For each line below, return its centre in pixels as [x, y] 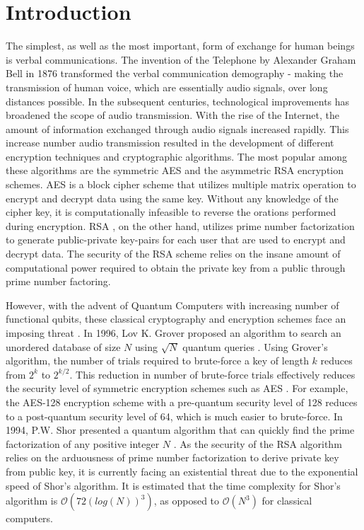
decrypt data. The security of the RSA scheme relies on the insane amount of [173, 254]
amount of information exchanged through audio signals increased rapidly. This [177, 128]
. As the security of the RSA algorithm [258, 443]
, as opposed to [187, 501]
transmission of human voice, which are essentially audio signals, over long [167, 87]
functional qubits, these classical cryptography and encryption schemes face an [176, 319]
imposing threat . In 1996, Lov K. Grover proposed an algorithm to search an [174, 333]
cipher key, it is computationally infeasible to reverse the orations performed [171, 212]
